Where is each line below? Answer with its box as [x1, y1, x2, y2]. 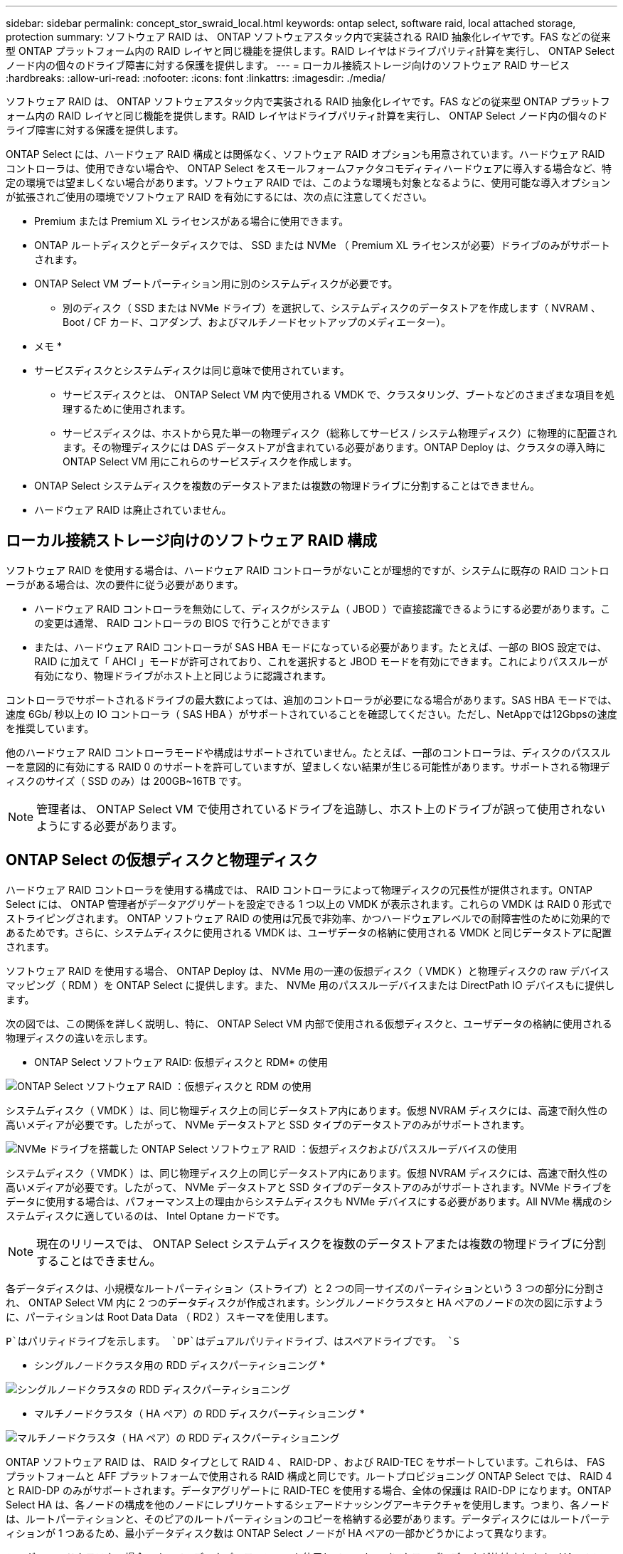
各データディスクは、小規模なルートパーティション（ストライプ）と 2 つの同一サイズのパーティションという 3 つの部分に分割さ [6, 1281, 605, 1294]
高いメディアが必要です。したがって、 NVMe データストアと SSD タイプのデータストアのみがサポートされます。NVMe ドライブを [6, 1180, 612, 1193]
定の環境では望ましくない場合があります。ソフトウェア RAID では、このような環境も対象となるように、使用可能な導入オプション [6, 176, 611, 189]
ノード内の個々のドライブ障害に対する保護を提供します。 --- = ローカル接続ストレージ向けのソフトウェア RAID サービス [6, 59, 570, 71]
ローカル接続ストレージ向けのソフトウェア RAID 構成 [6, 532, 378, 550]
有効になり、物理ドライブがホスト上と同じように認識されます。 [34, 669, 332, 682]
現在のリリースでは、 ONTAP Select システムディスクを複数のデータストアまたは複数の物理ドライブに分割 [36, 1236, 606, 1251]
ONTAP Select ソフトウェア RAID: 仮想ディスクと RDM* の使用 [34, 1055, 328, 1068]
